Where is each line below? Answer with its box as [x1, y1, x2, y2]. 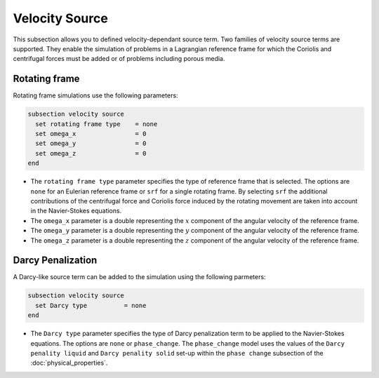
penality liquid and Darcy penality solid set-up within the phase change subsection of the [30, 349, 324, 357]
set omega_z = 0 [35, 149, 147, 157]
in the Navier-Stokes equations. [30, 207, 122, 215]
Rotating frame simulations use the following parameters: [13, 91, 178, 100]
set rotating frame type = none [35, 120, 158, 128]
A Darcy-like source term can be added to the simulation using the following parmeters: [13, 273, 266, 281]
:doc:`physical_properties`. [30, 358, 108, 367]
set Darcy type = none [35, 302, 147, 309]
